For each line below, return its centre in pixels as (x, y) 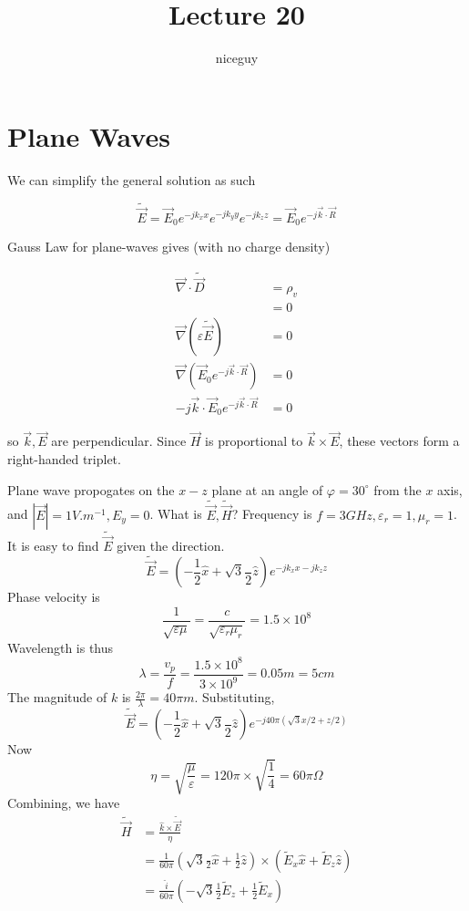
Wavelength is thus (61, 647)
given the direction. (171, 546)
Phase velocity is (54, 597)
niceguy (237, 58)
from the (398, 489)
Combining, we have (64, 803)
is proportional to (254, 441)
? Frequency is (272, 514)
